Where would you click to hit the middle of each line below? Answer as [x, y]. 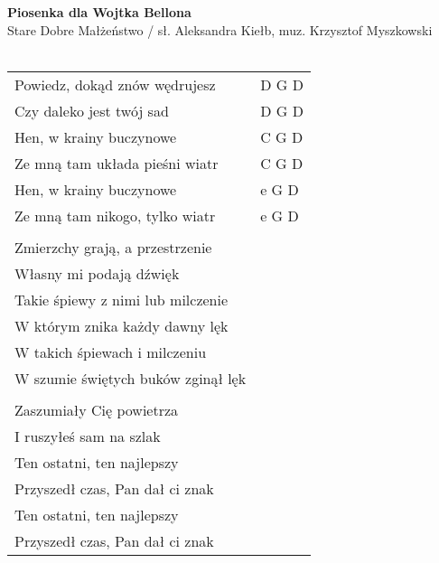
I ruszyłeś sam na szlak [88, 436]
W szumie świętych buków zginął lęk [131, 378]
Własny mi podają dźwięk [97, 273]
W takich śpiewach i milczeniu [111, 352]
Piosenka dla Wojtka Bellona [99, 12]
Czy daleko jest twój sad [92, 110]
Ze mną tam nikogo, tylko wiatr [115, 215]
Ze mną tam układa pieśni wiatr [117, 163]
